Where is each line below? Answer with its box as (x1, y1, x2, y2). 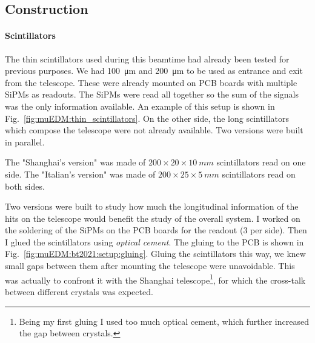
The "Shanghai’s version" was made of (5, 156, 146, 168)
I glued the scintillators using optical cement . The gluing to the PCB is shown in (5, 235, 304, 248)
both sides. (5, 179, 45, 192)
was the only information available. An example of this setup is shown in (5, 99, 275, 112)
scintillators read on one (216, 156, 306, 168)
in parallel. (5, 135, 45, 148)
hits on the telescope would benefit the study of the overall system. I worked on (5, 211, 300, 224)
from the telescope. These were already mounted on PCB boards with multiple (5, 76, 297, 88)
